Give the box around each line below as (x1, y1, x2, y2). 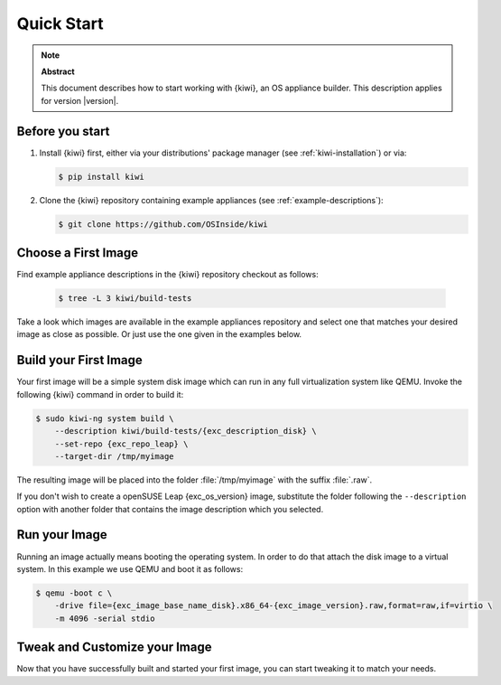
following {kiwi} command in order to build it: (16, 389, 184, 399)
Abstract (41, 66, 76, 77)
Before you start (16, 123, 110, 139)
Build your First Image (16, 352, 144, 368)
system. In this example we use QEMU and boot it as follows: (16, 563, 244, 574)
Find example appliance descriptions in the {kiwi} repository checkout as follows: (16, 269, 320, 280)
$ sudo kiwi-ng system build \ (35, 413, 175, 424)
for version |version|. (41, 95, 119, 106)
